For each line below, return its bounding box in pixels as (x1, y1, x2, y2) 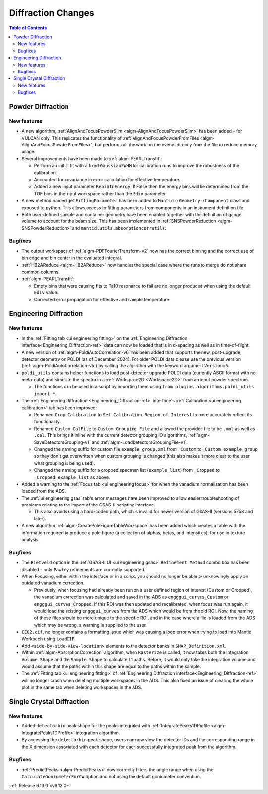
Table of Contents (9, 25, 47, 31)
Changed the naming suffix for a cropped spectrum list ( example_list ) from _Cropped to (34, 467, 220, 473)
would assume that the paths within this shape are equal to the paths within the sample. (21, 663, 201, 670)
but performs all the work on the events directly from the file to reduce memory (94, 142, 257, 147)
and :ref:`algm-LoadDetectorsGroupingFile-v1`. (92, 439, 188, 445)
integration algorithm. (76, 730, 120, 736)
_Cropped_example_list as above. (34, 474, 110, 480)
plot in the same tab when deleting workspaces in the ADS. (21, 684, 142, 690)
